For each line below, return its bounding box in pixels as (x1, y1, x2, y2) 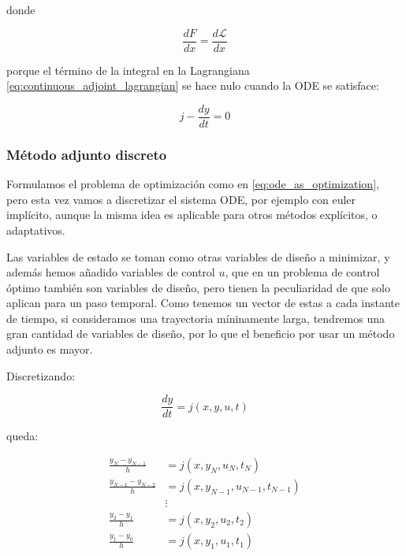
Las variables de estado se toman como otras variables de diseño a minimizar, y (6, 248, 390, 265)
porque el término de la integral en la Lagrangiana (6, 61, 250, 78)
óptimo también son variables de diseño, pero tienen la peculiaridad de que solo (6, 279, 390, 295)
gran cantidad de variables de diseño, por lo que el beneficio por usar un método (6, 325, 395, 342)
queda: (6, 428, 39, 444)
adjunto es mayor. (6, 341, 93, 358)
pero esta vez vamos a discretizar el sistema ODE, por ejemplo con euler (6, 191, 356, 207)
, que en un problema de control (225, 264, 380, 280)
